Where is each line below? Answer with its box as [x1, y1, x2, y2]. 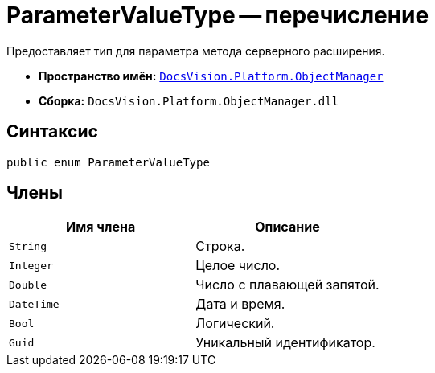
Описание [255, 219, 320, 236]
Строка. [195, 238, 245, 255]
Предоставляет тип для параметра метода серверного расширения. [6, 43, 385, 58]
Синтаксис [6, 121, 98, 142]
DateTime [9, 297, 60, 310]
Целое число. [195, 257, 281, 274]
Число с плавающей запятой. [195, 277, 380, 293]
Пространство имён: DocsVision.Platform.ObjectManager [39, 68, 384, 83]
